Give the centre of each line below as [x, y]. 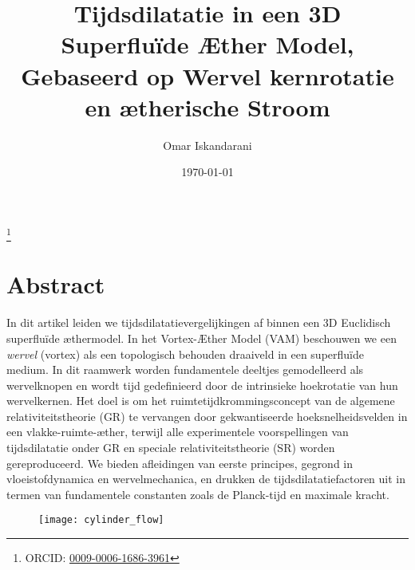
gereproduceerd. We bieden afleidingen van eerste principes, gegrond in [180, 463]
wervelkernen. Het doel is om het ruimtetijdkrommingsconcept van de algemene [201, 401]
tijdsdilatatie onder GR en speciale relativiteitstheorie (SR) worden [171, 448]
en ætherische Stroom [207, 106]
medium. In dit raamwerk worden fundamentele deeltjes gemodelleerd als [185, 370]
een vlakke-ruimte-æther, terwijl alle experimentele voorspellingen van [178, 432]
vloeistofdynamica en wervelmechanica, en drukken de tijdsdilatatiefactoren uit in [206, 479]
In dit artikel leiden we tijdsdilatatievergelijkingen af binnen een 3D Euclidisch [199, 322]
